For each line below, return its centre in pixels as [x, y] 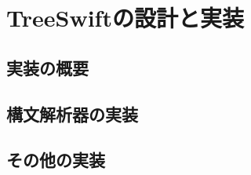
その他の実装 [56, 160]
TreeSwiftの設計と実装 [125, 18]
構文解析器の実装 [72, 113]
